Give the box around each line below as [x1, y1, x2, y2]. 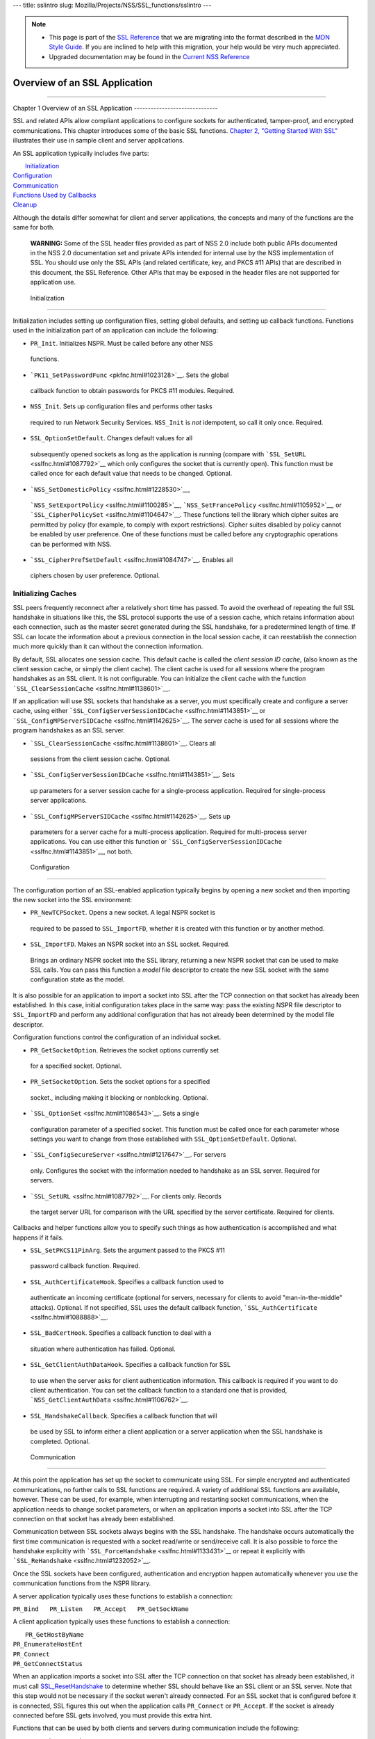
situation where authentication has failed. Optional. [30, 1345, 176, 1353]
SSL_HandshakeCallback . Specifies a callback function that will [30, 1411, 218, 1420]
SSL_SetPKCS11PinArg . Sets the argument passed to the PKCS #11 [30, 1246, 226, 1255]
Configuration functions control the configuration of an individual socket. [12, 1033, 222, 1041]
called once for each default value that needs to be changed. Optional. [30, 470, 233, 478]
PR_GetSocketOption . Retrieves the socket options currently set [30, 1045, 219, 1054]
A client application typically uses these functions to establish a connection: [12, 1617, 231, 1626]
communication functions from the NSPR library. [12, 1579, 151, 1587]
